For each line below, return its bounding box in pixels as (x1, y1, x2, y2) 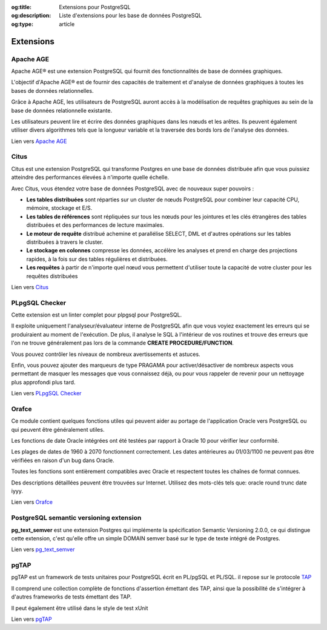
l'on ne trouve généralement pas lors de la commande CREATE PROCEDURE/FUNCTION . (11, 340, 234, 347)
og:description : (11, 12, 51, 19)
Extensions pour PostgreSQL (59, 4, 131, 10)
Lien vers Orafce (11, 498, 53, 506)
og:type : (11, 20, 33, 27)
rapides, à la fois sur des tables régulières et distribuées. (26, 255, 168, 263)
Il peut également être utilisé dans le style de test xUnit (11, 604, 148, 612)
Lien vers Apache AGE (11, 137, 67, 145)
